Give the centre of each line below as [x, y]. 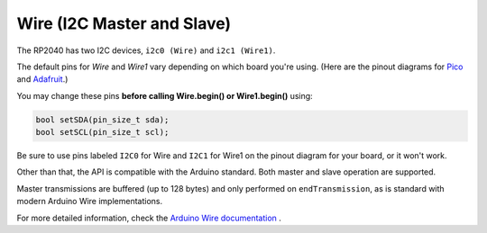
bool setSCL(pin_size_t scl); [102, 132]
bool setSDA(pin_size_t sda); [102, 120]
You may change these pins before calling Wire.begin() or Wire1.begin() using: [165, 95]
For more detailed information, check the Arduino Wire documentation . [149, 218]
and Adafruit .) [42, 79]
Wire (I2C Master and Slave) [124, 23]
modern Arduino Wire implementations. [90, 202]
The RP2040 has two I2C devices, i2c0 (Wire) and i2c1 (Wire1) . [146, 50]
